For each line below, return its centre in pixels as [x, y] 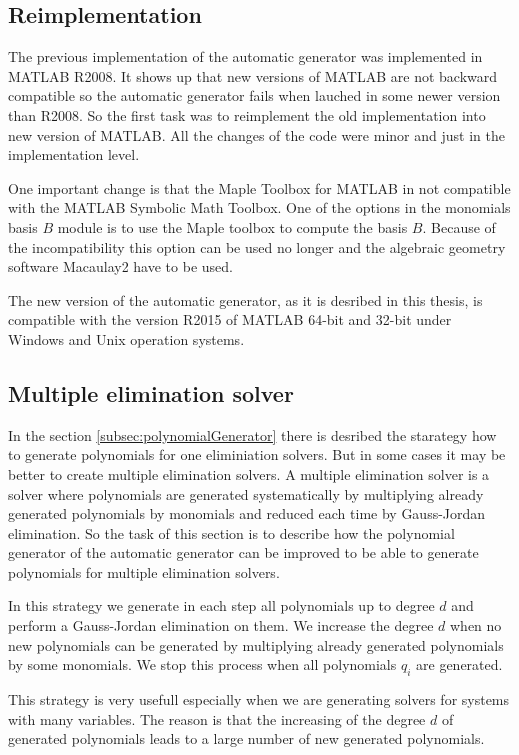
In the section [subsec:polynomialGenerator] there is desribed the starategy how [252, 434]
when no [475, 625]
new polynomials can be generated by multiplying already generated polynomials [256, 644]
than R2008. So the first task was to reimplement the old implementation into [247, 114]
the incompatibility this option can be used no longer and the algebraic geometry [257, 246]
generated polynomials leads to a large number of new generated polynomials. [246, 738]
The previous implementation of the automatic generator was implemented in [245, 56]
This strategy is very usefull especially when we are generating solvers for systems [259, 699]
